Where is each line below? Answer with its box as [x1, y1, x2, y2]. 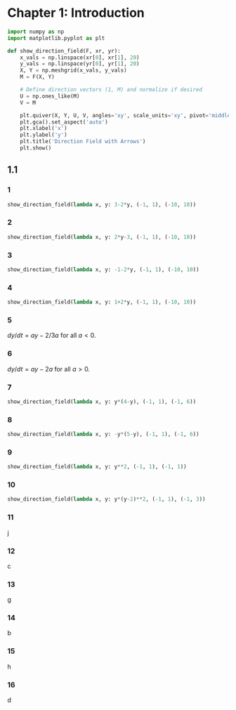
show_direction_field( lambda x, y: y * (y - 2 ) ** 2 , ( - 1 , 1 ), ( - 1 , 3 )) [7, 496, 206, 503]
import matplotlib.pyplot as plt [7, 34, 105, 41]
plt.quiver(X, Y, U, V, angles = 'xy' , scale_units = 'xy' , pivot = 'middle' [20, 112, 234, 119]
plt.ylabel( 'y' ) [20, 131, 68, 138]
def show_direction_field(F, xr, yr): [7, 47, 121, 54]
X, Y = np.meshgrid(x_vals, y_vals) [20, 67, 128, 74]
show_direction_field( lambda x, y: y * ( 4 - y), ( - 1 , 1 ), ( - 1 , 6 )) [7, 398, 197, 405]
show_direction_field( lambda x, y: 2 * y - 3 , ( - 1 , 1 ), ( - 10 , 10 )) [7, 233, 197, 240]
